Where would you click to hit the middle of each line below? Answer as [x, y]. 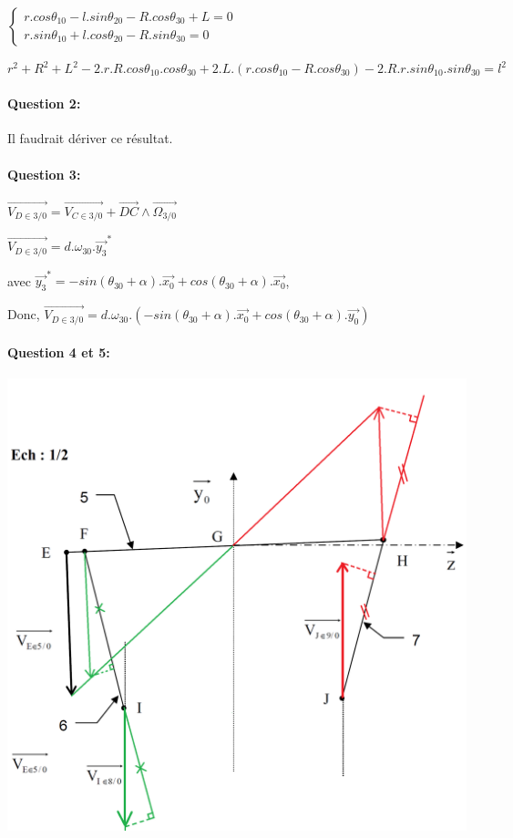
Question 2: [44, 103]
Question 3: [44, 174]
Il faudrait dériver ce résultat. [90, 138]
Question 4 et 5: [59, 352]
